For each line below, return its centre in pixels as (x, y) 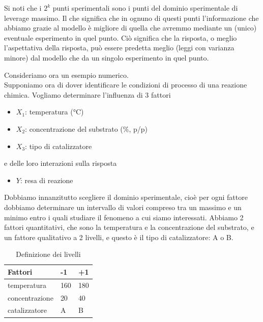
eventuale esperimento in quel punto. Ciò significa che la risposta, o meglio (121, 37)
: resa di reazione (47, 180)
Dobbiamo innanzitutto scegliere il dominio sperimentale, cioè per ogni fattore (126, 197)
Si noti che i (23, 8)
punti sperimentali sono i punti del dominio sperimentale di (145, 8)
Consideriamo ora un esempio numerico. (66, 75)
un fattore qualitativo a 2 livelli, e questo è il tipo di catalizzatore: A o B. (119, 237)
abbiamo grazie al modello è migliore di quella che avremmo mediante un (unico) (130, 28)
